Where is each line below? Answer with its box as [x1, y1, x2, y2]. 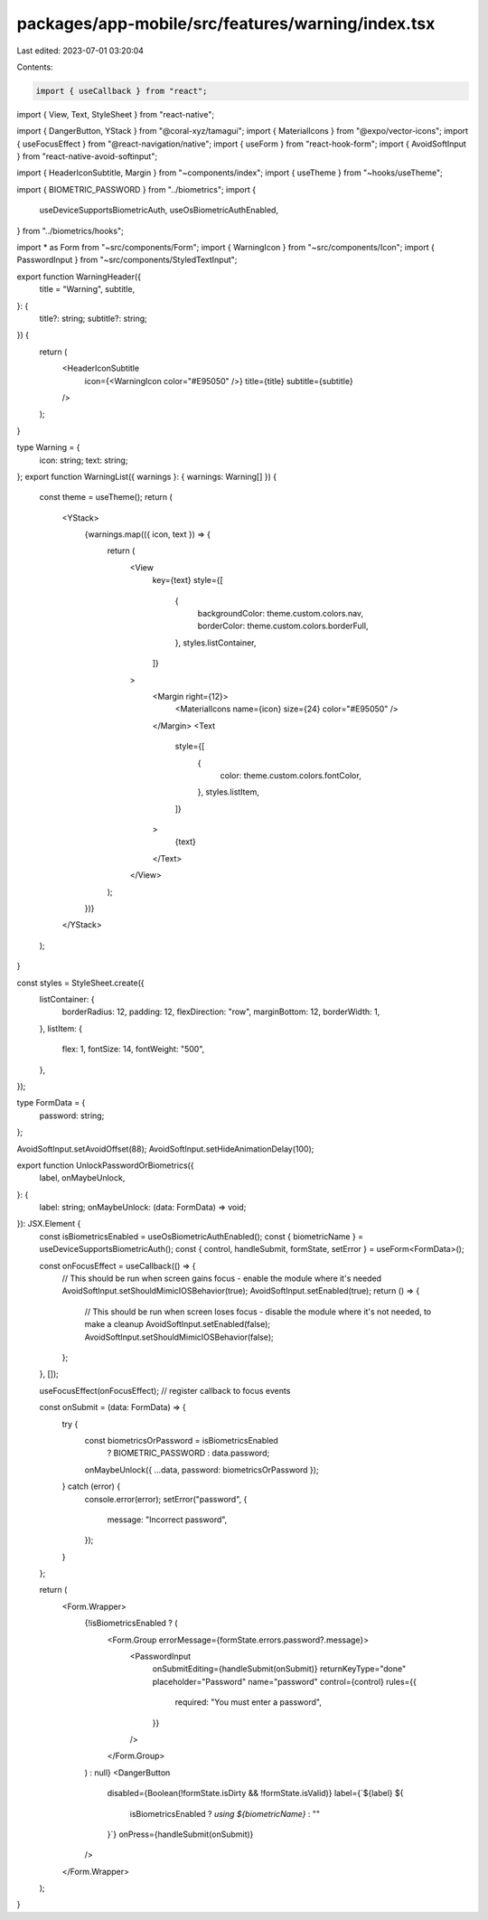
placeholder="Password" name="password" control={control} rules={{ [152, 1676, 418, 1687]
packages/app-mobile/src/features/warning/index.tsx [16, 14, 436, 33]
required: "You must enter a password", [174, 1697, 323, 1708]
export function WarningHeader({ [16, 271, 142, 282]
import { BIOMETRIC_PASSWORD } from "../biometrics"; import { [16, 184, 257, 194]
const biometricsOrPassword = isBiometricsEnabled [84, 1435, 279, 1445]
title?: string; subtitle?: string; [39, 313, 148, 324]
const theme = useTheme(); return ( [39, 492, 174, 503]
